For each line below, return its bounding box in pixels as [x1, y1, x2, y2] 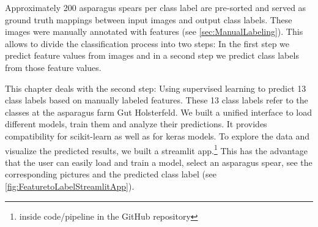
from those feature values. [5, 61, 102, 73]
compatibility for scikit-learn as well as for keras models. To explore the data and [5, 129, 309, 142]
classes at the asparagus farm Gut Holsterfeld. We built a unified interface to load [5, 105, 312, 118]
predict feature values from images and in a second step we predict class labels [5, 49, 299, 62]
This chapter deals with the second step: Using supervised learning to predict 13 [5, 81, 306, 94]
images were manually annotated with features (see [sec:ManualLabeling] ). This [5, 25, 303, 38]
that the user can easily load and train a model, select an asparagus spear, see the [5, 155, 312, 168]
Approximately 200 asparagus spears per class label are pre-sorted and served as [5, 1, 306, 13]
